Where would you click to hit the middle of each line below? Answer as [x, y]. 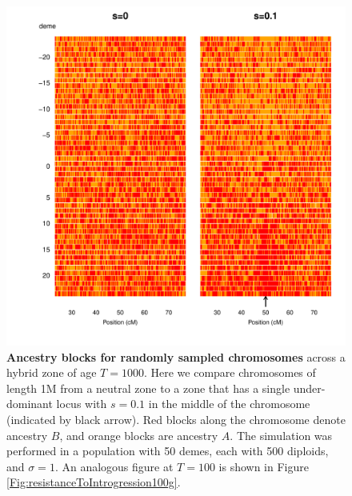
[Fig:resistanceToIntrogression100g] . [94, 482]
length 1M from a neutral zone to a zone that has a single [148, 388]
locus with [82, 404]
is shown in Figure [264, 466]
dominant [30, 404]
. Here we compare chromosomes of [230, 372]
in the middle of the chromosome [229, 404]
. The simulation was [281, 435]
